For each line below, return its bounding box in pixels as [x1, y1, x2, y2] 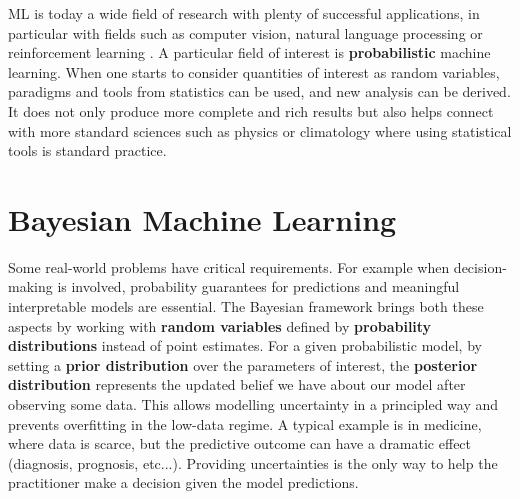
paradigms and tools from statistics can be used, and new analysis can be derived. [8, 81, 511, 102]
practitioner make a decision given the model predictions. [8, 472, 359, 493]
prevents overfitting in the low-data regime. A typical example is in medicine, [8, 413, 482, 434]
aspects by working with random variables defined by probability [8, 315, 432, 336]
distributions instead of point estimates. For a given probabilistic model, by [8, 335, 482, 356]
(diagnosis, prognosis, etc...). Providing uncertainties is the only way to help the [8, 452, 498, 473]
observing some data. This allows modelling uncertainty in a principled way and [8, 394, 499, 415]
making [8, 276, 53, 297]
